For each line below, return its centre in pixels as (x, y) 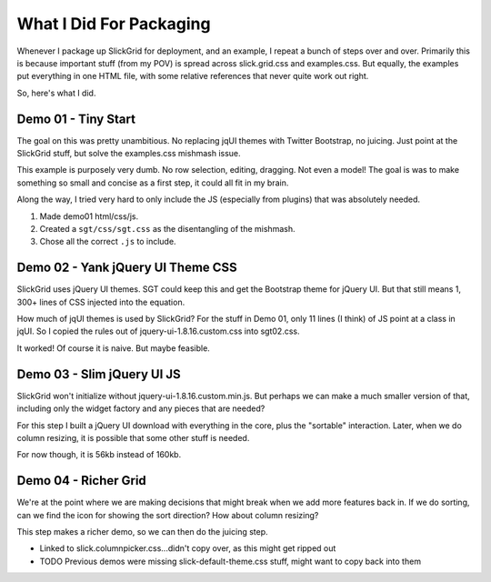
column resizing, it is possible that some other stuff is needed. (133, 437)
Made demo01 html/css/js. (89, 216)
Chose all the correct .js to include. (108, 242)
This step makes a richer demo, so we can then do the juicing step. (142, 531)
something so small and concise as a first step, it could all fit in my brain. (153, 183)
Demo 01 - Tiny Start (76, 119)
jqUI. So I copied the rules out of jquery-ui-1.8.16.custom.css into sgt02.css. (158, 331)
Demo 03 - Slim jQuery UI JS (99, 374)
